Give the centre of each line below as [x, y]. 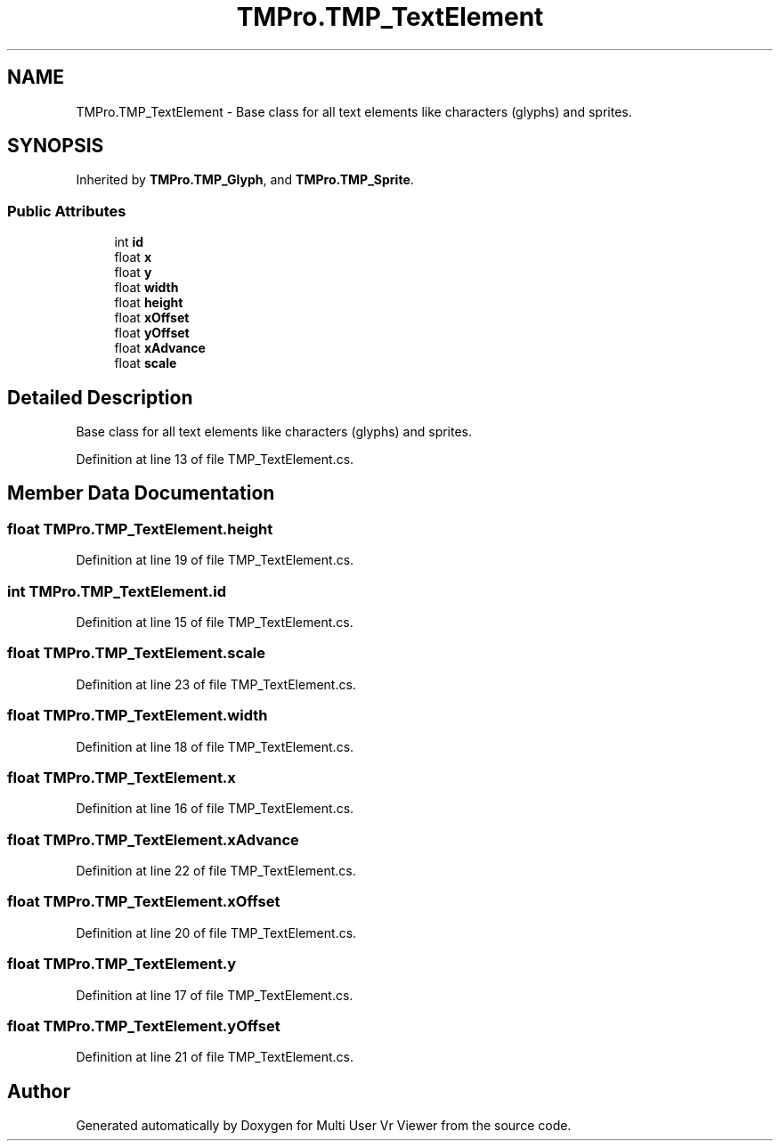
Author [39, 1091]
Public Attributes [67, 211]
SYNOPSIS [56, 146]
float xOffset [152, 318]
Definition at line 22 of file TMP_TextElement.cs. [216, 871]
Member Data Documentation [141, 493]
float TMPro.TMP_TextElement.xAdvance [153, 839]
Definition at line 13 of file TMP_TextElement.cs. [215, 460]
